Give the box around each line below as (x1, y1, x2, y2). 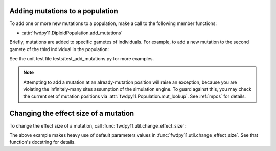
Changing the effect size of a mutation (9, 109, 134, 118)
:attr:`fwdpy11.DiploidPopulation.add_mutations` (22, 30, 123, 36)
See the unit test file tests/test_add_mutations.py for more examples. (9, 56, 154, 62)
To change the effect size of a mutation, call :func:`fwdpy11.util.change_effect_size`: (9, 122, 186, 129)
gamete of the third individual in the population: (9, 46, 109, 52)
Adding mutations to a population (9, 7, 119, 15)
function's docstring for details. (9, 139, 76, 145)
